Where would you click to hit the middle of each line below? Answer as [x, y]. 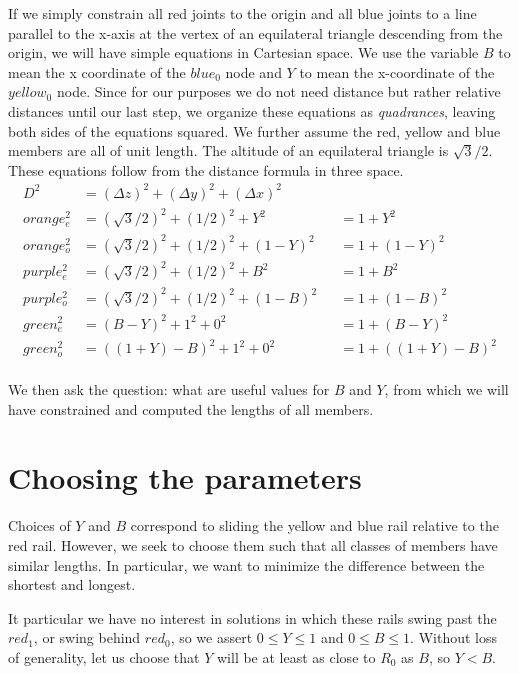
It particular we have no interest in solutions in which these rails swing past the [252, 617]
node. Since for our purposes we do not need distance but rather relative [278, 91]
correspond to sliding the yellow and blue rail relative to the [314, 525]
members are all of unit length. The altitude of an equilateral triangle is [228, 150]
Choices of [39, 525]
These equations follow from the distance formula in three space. [206, 169]
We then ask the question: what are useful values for [169, 389]
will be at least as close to [296, 656]
